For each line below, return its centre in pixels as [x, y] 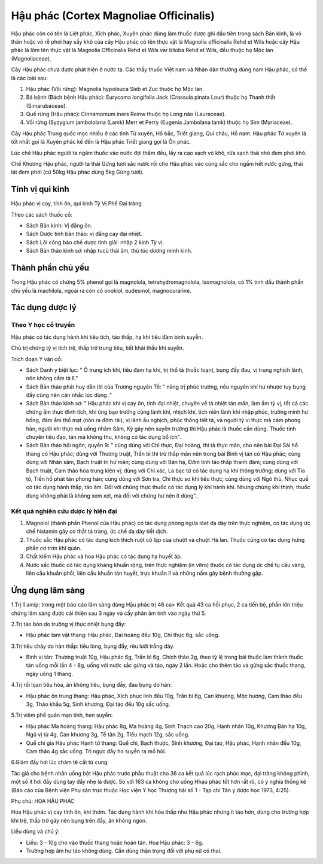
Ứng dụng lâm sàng [48, 591]
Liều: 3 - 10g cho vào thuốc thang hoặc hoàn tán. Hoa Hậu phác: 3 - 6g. [115, 842]
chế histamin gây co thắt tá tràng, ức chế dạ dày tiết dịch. [97, 531]
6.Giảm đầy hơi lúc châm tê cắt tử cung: [60, 762]
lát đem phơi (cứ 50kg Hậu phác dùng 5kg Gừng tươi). [77, 172]
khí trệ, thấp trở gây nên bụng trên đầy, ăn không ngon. [79, 820]
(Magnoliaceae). [31, 58]
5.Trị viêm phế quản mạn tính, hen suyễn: [62, 715]
